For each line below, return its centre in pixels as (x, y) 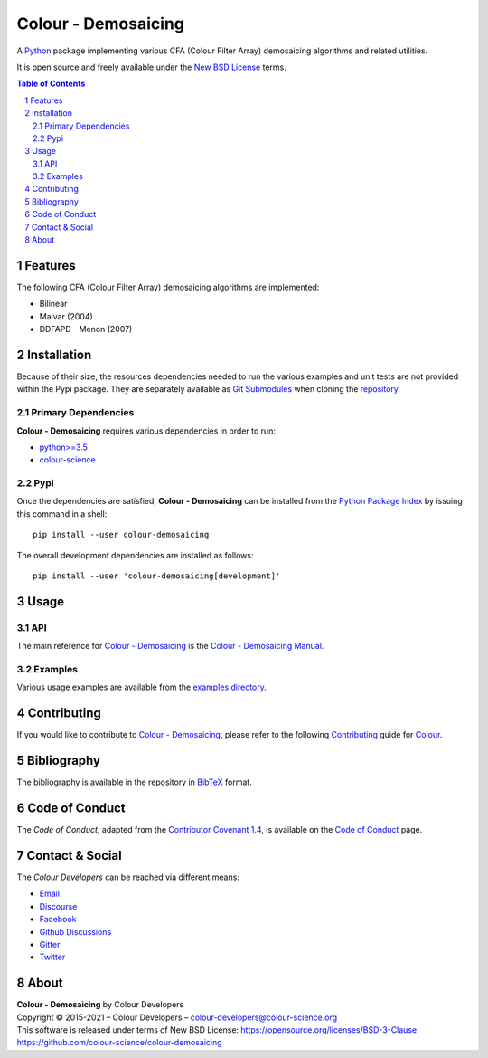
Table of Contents (51, 84)
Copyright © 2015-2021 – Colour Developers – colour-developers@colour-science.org (177, 1017)
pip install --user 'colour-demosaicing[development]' (157, 576)
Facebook (58, 920)
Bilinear (53, 304)
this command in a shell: (62, 514)
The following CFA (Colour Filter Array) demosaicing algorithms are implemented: (168, 287)
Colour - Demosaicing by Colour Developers (100, 1005)
